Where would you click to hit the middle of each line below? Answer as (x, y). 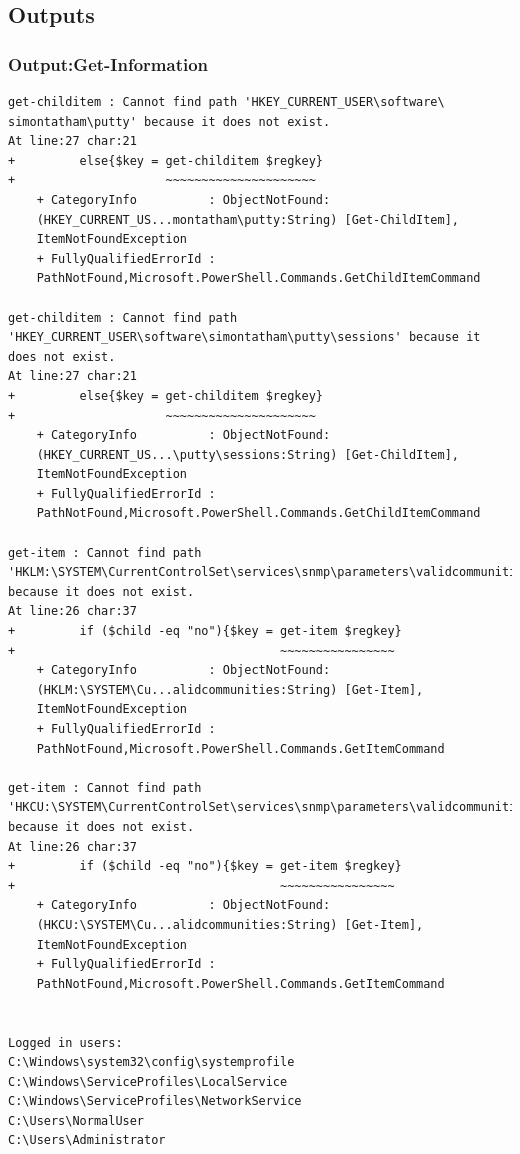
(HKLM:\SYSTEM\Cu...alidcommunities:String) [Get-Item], (230, 689)
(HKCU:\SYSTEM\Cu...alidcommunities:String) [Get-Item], (230, 924)
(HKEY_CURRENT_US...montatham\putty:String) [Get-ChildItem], (248, 219)
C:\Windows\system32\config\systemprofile (151, 1062)
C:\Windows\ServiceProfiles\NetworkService (155, 1101)
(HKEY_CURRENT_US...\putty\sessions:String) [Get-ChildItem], (248, 454)
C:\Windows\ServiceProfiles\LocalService (148, 1081)
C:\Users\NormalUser (76, 1120)
